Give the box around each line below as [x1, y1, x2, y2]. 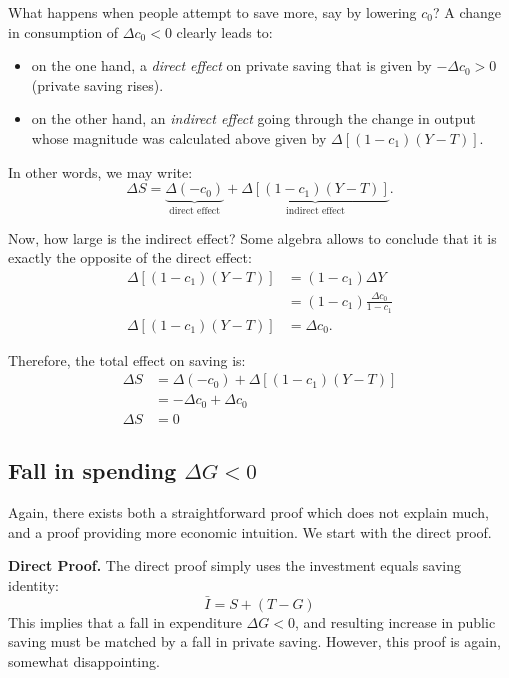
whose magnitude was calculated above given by [31, 127, 327, 148]
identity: [8, 574, 59, 595]
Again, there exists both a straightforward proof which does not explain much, [8, 502, 489, 523]
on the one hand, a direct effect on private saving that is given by [31, 55, 432, 76]
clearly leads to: [176, 21, 273, 42]
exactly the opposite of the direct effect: [8, 247, 252, 268]
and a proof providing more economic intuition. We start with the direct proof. [8, 521, 492, 542]
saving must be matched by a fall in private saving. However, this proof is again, [8, 631, 501, 652]
